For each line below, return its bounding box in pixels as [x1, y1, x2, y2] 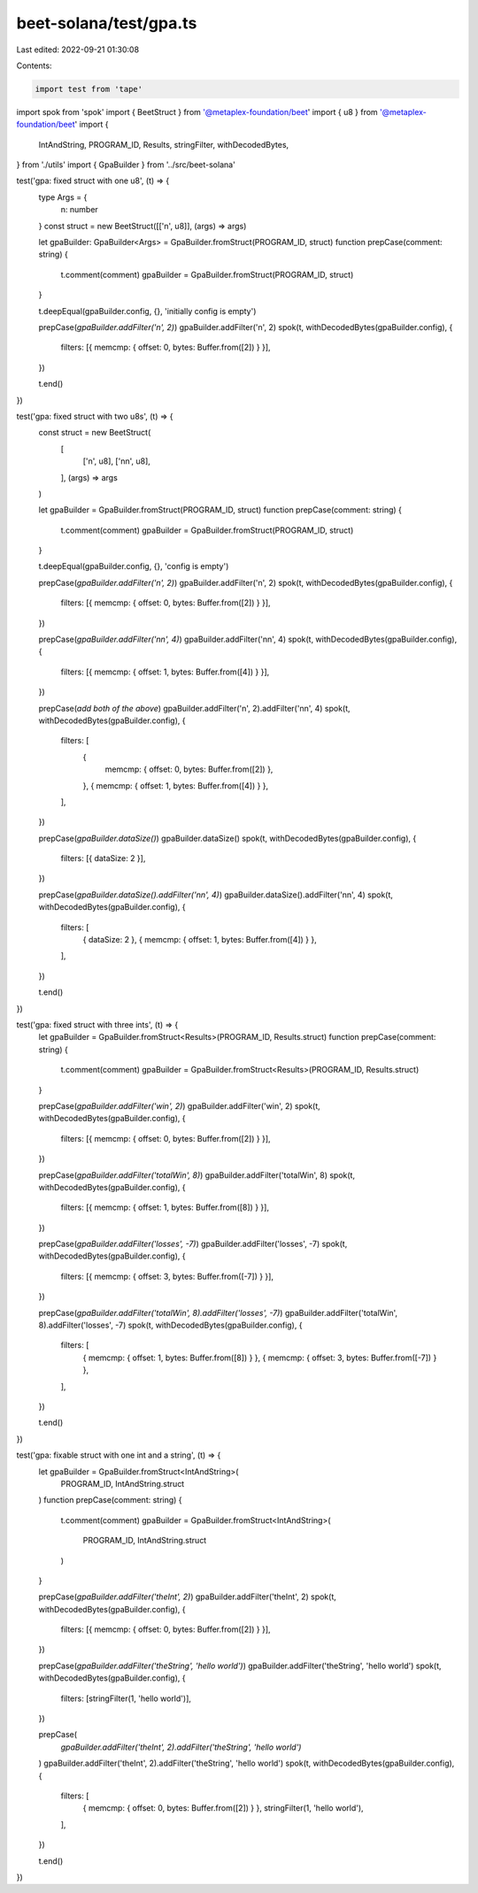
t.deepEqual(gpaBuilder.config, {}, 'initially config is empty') [38, 305, 257, 316]
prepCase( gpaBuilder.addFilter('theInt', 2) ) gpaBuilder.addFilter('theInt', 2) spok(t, [38, 1591, 336, 1602]
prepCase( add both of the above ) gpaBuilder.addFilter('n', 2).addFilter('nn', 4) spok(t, [38, 703, 351, 713]
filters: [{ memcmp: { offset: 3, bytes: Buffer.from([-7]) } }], [60, 1271, 274, 1281]
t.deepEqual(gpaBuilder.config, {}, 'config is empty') [38, 561, 229, 572]
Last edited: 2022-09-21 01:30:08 [16, 44, 140, 55]
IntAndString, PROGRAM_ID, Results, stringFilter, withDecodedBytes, [38, 139, 289, 150]
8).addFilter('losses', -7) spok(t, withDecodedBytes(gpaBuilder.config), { [38, 1320, 303, 1331]
